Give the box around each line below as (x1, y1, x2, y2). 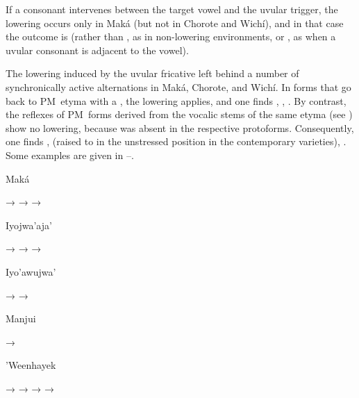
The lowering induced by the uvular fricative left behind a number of (6, 66, 299, 81)
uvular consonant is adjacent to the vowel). (6, 42, 189, 57)
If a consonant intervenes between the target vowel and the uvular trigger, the (6, 2, 338, 16)
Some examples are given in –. (6, 147, 134, 162)
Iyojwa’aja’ (6, 217, 52, 232)
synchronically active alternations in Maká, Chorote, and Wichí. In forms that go (6, 79, 351, 94)
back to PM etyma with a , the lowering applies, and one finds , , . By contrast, (6, 93, 347, 108)
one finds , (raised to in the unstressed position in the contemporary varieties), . (6, 134, 347, 149)
